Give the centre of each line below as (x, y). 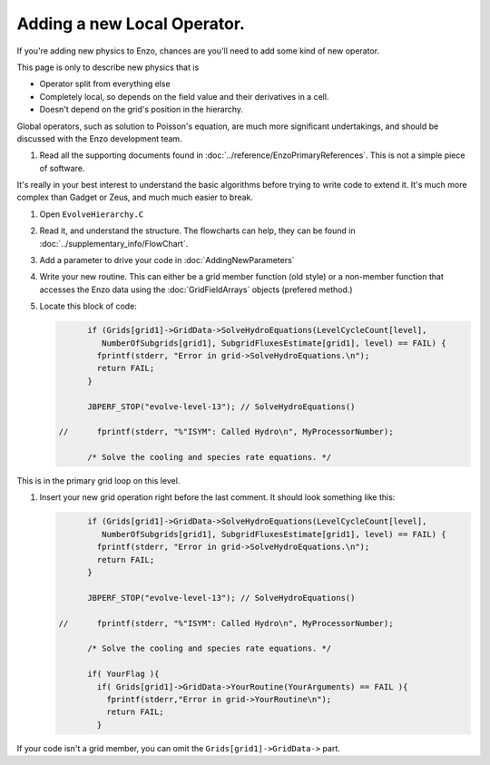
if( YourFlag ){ (123, 674)
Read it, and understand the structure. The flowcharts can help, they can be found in (197, 230)
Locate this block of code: (88, 306)
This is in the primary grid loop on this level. (98, 481)
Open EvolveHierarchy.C (92, 214)
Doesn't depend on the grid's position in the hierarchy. (142, 110)
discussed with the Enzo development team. (99, 138)
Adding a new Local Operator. (131, 24)
